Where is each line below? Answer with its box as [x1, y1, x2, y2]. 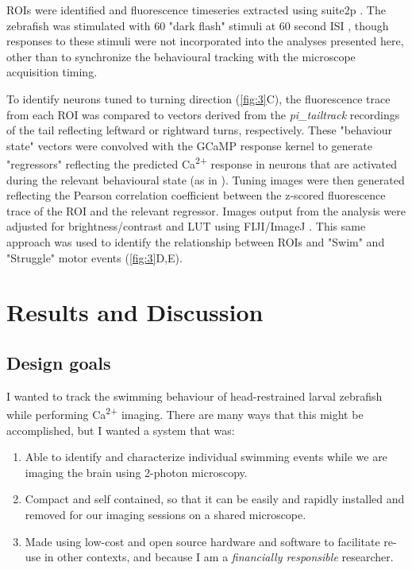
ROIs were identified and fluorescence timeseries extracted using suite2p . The [6, 2, 386, 17]
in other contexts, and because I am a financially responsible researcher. [44, 549, 394, 565]
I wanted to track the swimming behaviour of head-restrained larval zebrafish [6, 387, 383, 404]
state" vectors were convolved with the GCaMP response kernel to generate [6, 137, 372, 153]
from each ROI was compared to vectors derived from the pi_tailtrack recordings [6, 106, 400, 122]
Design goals [6, 350, 111, 374]
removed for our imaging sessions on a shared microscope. [25, 506, 306, 522]
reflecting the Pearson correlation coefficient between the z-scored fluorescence [6, 187, 386, 204]
